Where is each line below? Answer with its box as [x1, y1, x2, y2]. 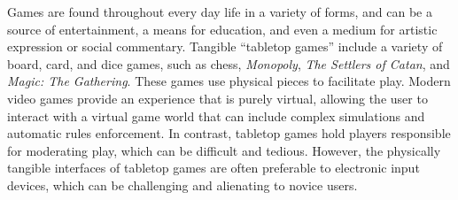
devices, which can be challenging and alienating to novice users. [7, 175, 358, 194]
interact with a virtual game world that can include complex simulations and [7, 106, 425, 125]
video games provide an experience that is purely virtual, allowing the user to [7, 88, 428, 107]
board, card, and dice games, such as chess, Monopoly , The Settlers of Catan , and [7, 54, 450, 73]
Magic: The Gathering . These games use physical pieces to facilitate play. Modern [7, 72, 451, 90]
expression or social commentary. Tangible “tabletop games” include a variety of [7, 37, 443, 56]
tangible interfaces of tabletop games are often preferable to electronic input [7, 158, 420, 177]
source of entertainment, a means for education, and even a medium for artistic [7, 19, 438, 38]
